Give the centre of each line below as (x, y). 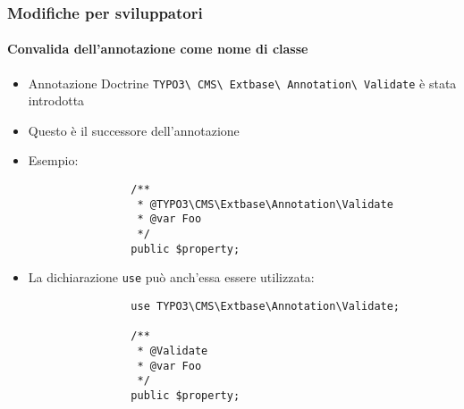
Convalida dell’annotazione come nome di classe (158, 49)
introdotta (56, 100)
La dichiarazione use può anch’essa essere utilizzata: (171, 277)
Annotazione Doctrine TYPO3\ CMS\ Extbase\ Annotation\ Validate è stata (242, 83)
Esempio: (53, 160)
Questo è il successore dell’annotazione (134, 130)
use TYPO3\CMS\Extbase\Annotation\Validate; (266, 307)
